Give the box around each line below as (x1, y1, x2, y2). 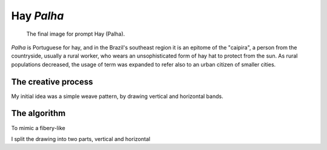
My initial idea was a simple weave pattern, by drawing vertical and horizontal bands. (11, 93, 223, 100)
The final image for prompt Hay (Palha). (26, 30, 125, 37)
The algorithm (11, 108, 66, 119)
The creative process (11, 76, 93, 87)
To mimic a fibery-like (11, 124, 66, 131)
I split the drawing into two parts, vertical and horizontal (11, 135, 151, 142)
